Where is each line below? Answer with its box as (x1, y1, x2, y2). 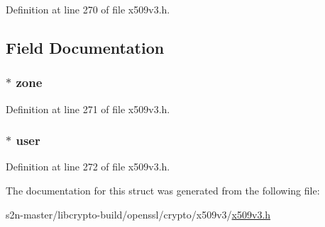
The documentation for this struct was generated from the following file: (6, 183, 320, 197)
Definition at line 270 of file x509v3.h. (6, 2, 170, 16)
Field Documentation (6, 36, 165, 58)
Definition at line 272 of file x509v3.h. (6, 159, 170, 174)
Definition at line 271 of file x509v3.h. (6, 101, 170, 116)
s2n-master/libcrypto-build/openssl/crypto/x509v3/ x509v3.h (6, 206, 271, 221)
